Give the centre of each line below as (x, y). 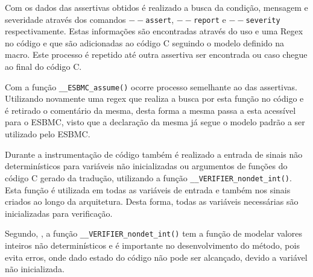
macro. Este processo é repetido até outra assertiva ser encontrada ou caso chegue (156, 54)
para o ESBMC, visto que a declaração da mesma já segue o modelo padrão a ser (155, 122)
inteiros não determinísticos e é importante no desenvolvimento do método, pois (152, 245)
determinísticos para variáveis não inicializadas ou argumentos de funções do (146, 166)
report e (210, 19)
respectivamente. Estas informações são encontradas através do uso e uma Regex (154, 31)
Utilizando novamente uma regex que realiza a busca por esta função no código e (154, 98)
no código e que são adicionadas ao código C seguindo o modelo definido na (145, 42)
